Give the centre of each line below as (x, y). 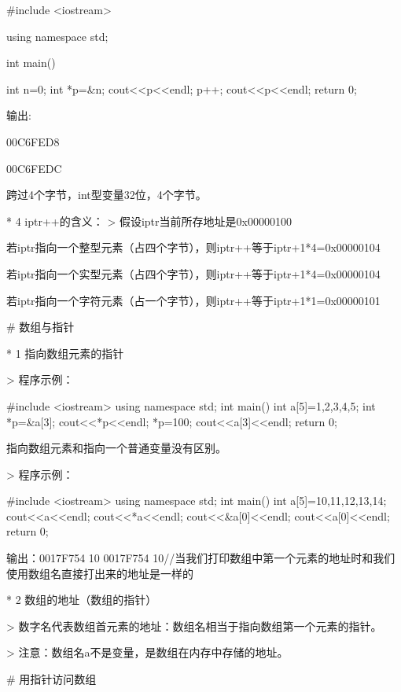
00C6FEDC (34, 168)
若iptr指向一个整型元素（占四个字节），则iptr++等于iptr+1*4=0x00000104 (193, 247)
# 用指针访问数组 (52, 679)
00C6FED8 (33, 141)
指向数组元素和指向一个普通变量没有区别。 (116, 448)
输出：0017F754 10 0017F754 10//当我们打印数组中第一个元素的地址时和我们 (201, 558)
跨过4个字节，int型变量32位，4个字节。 (107, 195)
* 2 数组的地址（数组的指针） (82, 600)
